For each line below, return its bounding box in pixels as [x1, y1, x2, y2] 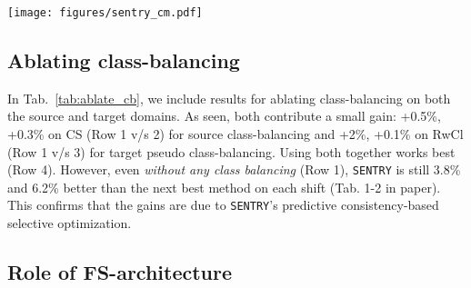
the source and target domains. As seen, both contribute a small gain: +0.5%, [7, 106, 441, 125]
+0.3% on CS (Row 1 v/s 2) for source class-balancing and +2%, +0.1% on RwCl [7, 124, 464, 144]
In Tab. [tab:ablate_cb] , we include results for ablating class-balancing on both [7, 88, 451, 107]
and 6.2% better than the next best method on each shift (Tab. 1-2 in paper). [7, 177, 441, 196]
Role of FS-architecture [7, 258, 233, 286]
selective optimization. [7, 214, 132, 233]
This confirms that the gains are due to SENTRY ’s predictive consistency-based [7, 195, 439, 214]
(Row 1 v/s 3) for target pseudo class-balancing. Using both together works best [7, 142, 456, 161]
